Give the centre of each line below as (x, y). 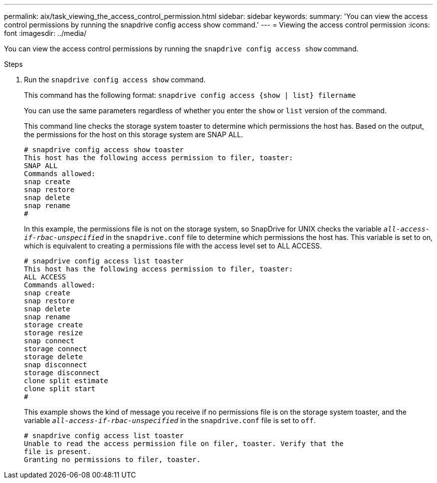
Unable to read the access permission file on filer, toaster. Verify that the (184, 444)
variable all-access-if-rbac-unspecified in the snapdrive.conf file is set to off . (170, 420)
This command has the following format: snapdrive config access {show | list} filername (190, 95)
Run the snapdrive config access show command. (115, 80)
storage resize (54, 333)
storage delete (54, 357)
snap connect (49, 341)
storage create (54, 325)
